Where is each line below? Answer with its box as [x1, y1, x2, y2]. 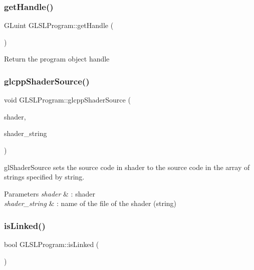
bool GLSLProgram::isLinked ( [4, 239, 99, 249]
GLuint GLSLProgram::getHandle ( [4, 20, 114, 30]
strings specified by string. [4, 171, 85, 182]
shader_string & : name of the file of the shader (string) [4, 198, 177, 208]
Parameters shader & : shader [4, 188, 95, 198]
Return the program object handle [4, 53, 110, 64]
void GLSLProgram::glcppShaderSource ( [4, 94, 131, 105]
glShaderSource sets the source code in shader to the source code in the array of [4, 161, 250, 172]
